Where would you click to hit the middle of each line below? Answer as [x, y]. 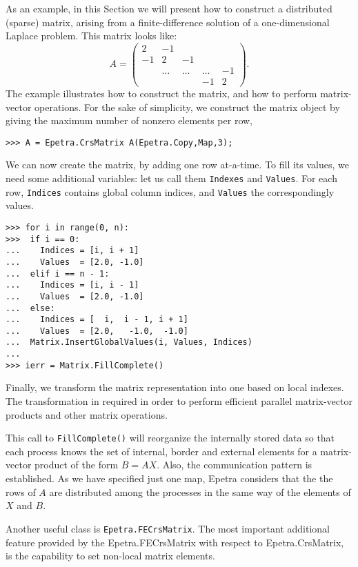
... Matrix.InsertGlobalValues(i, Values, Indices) [129, 342]
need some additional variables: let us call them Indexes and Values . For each [171, 178]
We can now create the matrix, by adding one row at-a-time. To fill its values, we [177, 165]
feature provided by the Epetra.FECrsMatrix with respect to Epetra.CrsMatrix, [175, 542]
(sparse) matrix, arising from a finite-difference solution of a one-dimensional [168, 22]
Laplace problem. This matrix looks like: [91, 36]
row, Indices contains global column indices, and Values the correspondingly [170, 191]
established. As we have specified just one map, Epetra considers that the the [169, 478]
